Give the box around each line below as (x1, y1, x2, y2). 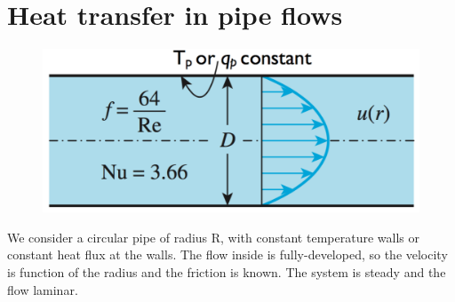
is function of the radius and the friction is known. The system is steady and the (7, 263, 446, 281)
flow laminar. (7, 280, 78, 298)
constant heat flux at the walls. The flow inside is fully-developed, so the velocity (7, 245, 448, 264)
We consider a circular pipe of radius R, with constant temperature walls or (7, 227, 419, 246)
